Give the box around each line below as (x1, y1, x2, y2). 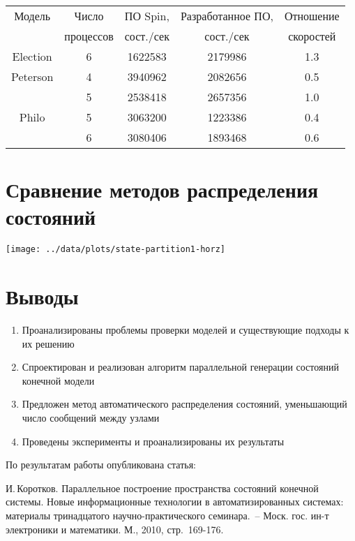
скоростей (288, 28, 336, 44)
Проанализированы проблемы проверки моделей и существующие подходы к (22, 323, 349, 337)
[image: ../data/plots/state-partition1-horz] (6, 244, 225, 255)
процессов (64, 28, 114, 44)
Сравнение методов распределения (6, 175, 319, 204)
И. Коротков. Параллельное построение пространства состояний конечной (6, 480, 319, 495)
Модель (14, 8, 51, 24)
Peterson (11, 68, 54, 84)
